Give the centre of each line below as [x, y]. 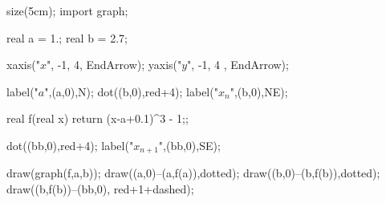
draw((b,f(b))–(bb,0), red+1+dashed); [100, 189]
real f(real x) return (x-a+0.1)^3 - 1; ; [98, 118]
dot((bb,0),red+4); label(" [70, 145]
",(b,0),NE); [259, 91]
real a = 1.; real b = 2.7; [67, 37]
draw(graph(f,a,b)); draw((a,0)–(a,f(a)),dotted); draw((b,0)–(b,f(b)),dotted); [193, 173]
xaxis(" [23, 65]
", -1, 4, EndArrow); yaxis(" [114, 65]
